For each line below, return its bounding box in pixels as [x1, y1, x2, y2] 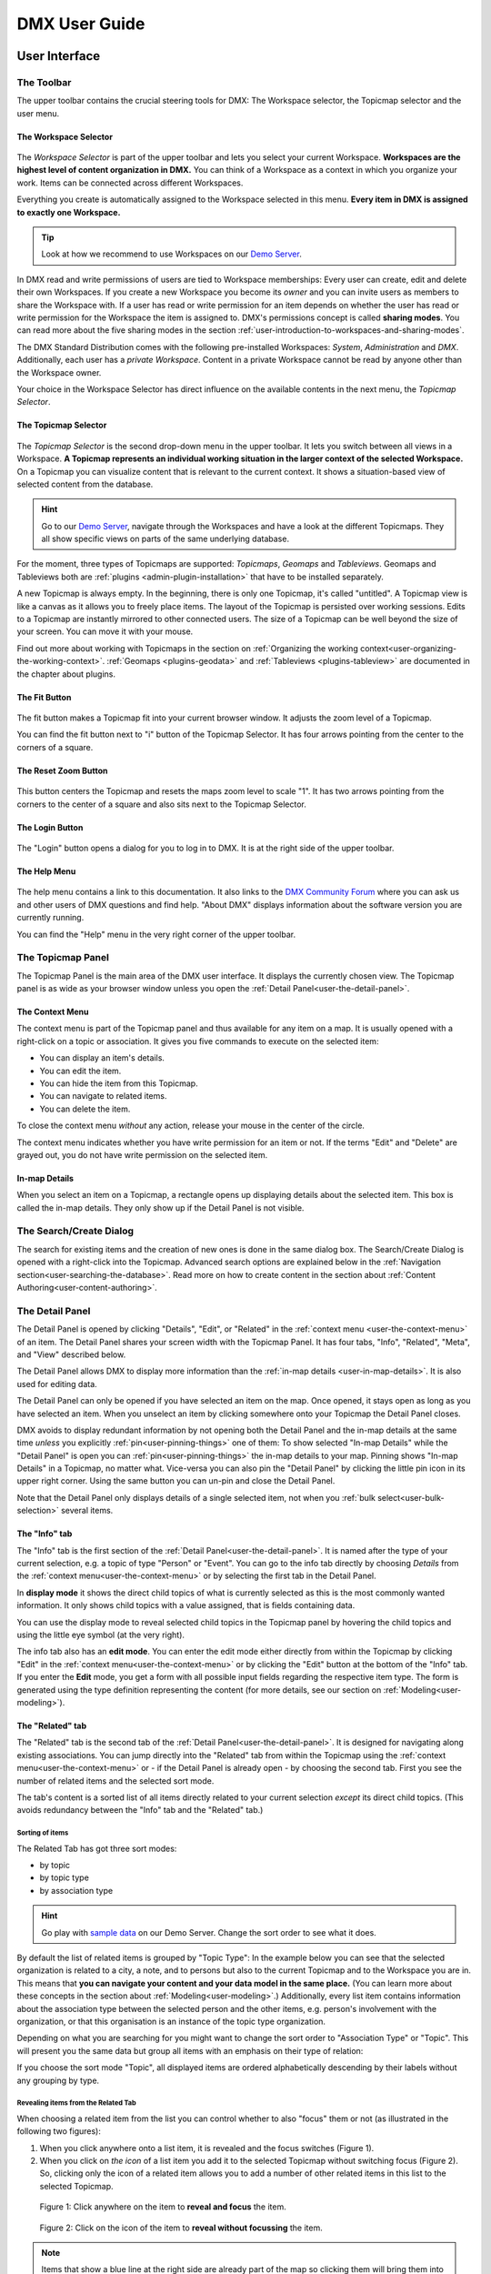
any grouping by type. [16, 2075, 100, 2086]
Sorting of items [16, 1828, 69, 1837]
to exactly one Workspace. [16, 206, 121, 217]
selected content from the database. [16, 478, 154, 489]
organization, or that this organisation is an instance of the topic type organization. [16, 2016, 326, 2027]
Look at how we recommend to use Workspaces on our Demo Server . [41, 248, 302, 259]
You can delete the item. [39, 1103, 131, 1114]
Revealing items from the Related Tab [16, 2098, 136, 2108]
